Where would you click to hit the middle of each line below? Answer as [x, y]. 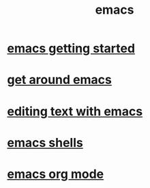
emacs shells [45, 142]
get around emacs [60, 80]
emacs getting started [71, 48]
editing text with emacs [75, 111]
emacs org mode [56, 174]
